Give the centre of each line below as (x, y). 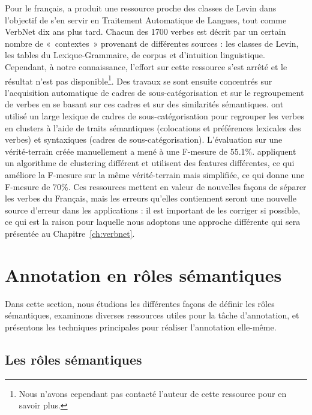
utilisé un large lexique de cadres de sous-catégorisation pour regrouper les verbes (155, 116)
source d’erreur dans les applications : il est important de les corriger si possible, (153, 210)
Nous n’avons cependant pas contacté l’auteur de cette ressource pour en (153, 393)
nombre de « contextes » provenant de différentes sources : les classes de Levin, (152, 43)
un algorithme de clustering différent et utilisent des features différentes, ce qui (150, 163)
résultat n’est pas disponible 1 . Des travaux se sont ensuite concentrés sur (139, 80)
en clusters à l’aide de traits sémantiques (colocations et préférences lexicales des (153, 127)
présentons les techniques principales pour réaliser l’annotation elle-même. (141, 327)
